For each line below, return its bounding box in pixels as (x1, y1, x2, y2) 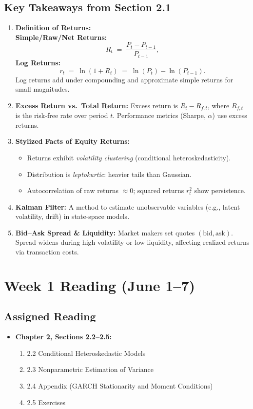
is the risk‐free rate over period (15, 110, 108, 120)
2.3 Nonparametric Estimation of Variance (27, 364, 154, 374)
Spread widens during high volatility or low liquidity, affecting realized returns (15, 237, 250, 247)
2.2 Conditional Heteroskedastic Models (27, 348, 146, 358)
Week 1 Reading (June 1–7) (4, 275, 195, 295)
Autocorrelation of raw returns (27, 185, 118, 195)
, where (207, 100, 230, 110)
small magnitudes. (15, 84, 70, 94)
